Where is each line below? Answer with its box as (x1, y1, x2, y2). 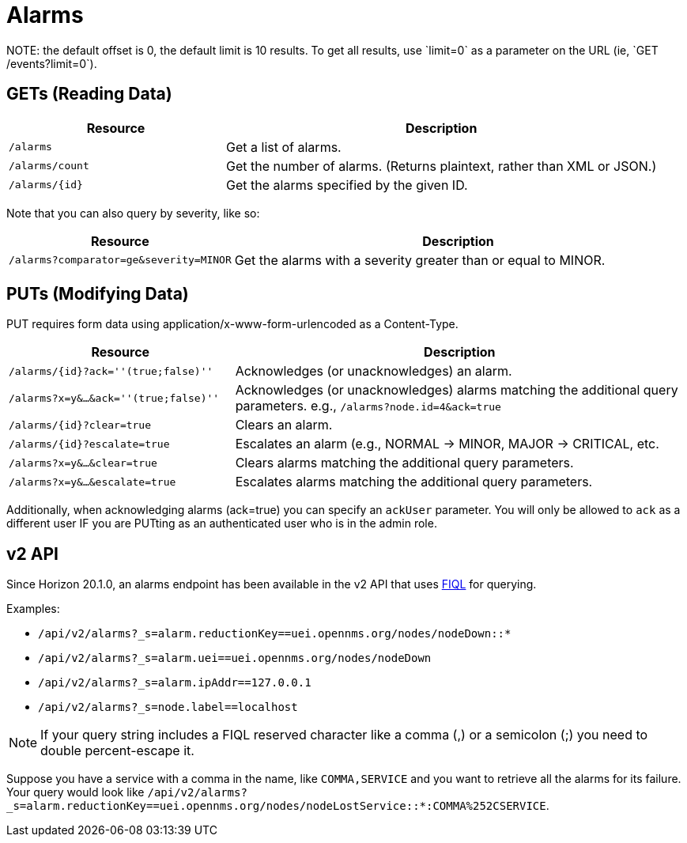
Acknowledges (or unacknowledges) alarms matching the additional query (235, 382, 678, 399)
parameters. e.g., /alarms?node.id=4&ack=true (235, 398, 501, 414)
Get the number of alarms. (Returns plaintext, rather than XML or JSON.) (226, 157, 657, 174)
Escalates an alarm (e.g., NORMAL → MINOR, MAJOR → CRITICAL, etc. (235, 436, 659, 452)
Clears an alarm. (235, 417, 333, 433)
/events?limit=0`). (6, 56, 97, 70)
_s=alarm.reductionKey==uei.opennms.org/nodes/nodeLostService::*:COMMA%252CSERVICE (6, 800, 546, 813)
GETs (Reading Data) (6, 84, 172, 104)
